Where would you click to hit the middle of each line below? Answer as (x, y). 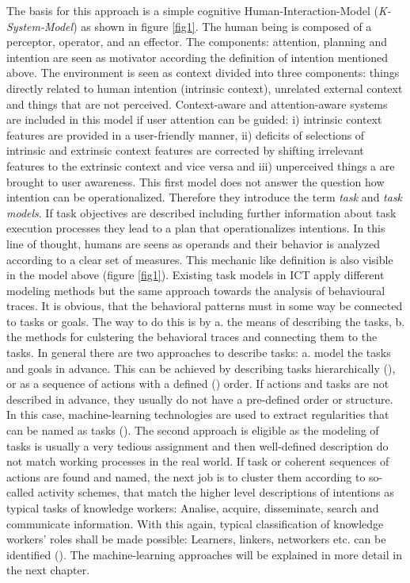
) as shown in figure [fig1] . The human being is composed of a (222, 26)
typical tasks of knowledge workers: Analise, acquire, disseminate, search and (193, 508)
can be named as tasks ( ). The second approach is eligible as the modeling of (193, 430)
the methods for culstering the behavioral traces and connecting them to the (192, 337)
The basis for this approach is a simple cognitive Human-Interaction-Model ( (192, 10)
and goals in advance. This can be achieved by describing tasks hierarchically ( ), (201, 368)
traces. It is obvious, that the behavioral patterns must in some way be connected (205, 306)
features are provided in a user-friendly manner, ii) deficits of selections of (186, 134)
